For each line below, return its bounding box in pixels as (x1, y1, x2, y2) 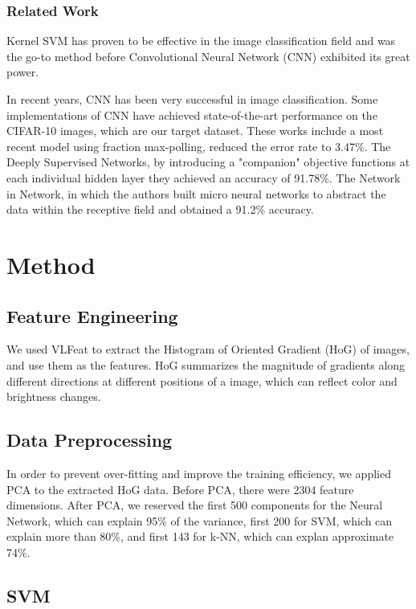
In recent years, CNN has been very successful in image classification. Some (6, 91, 378, 107)
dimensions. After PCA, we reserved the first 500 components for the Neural (6, 497, 383, 513)
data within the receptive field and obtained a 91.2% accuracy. (6, 201, 314, 218)
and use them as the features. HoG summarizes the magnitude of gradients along (6, 356, 406, 373)
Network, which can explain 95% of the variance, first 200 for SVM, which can (6, 512, 393, 529)
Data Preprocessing (6, 427, 173, 452)
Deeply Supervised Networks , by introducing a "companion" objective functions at (6, 153, 410, 170)
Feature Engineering (6, 303, 178, 328)
